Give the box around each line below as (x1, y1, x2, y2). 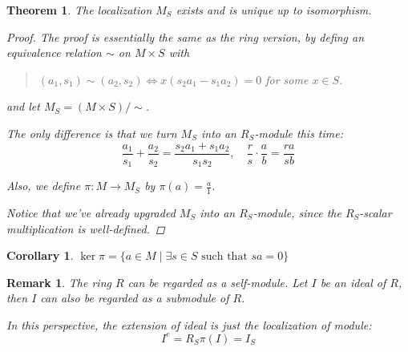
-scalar (359, 204, 392, 221)
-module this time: (254, 124, 344, 141)
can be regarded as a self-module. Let (127, 273, 308, 290)
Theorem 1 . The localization (6, 2, 152, 18)
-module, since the (252, 204, 341, 221)
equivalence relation (6, 44, 102, 61)
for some (265, 71, 309, 87)
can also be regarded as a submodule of (40, 289, 229, 306)
